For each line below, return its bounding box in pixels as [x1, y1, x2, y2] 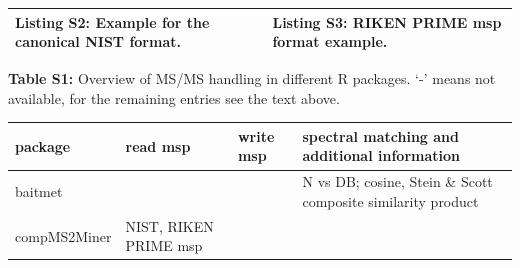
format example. [272, 31, 388, 52]
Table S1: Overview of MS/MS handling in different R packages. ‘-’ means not [8, 68, 496, 89]
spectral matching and [302, 125, 459, 146]
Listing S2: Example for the [15, 11, 210, 32]
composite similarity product [302, 190, 479, 211]
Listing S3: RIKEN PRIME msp [272, 11, 502, 32]
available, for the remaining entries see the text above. [8, 87, 340, 108]
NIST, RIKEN [125, 215, 214, 236]
